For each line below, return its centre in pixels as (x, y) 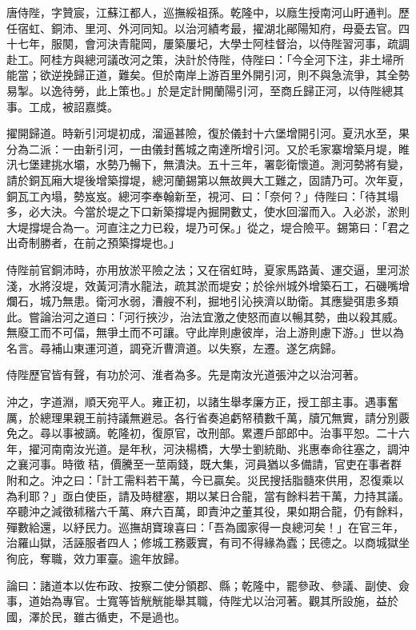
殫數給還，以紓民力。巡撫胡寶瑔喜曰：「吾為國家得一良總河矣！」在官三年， (205, 526)
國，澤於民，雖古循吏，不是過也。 (96, 616)
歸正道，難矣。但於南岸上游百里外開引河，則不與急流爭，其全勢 (241, 75)
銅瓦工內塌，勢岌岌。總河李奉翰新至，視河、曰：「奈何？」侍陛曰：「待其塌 (202, 195)
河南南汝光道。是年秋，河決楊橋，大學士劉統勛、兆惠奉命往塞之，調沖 (224, 448)
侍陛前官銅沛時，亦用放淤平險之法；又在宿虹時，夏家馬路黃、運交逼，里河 (202, 269)
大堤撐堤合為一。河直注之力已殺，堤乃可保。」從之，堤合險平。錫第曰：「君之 (208, 227)
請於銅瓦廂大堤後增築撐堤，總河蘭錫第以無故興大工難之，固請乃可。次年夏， (208, 179)
